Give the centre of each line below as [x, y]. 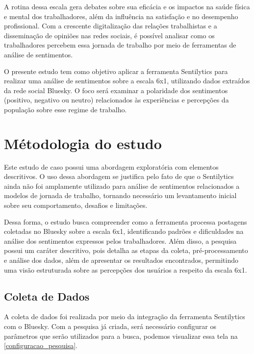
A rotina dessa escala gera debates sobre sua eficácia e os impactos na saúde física [127, 6]
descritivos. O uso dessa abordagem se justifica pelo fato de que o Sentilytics [119, 176]
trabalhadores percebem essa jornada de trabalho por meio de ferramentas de [120, 45]
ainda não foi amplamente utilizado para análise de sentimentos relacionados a [122, 186]
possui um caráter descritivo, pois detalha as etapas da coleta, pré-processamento [126, 250]
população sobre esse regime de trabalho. [65, 109]
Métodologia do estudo [83, 143]
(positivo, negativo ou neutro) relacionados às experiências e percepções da [116, 100]
